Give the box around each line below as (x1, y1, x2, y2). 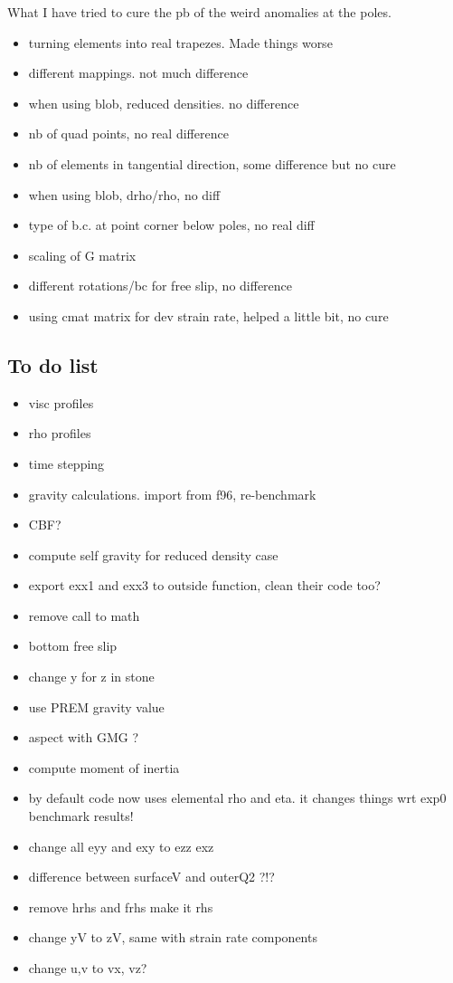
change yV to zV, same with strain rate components (28, 928, 317, 947)
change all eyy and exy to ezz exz (28, 836, 214, 855)
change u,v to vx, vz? (28, 959, 147, 978)
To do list (7, 350, 99, 378)
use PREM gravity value (28, 697, 165, 716)
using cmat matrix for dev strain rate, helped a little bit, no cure (28, 306, 389, 325)
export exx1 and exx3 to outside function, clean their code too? (28, 576, 381, 595)
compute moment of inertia (28, 758, 180, 777)
